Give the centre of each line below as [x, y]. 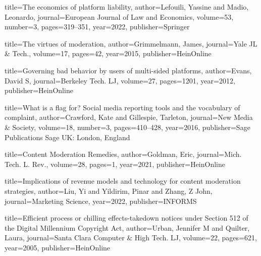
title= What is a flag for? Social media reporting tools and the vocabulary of [122, 107]
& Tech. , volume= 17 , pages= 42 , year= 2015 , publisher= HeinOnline [108, 53]
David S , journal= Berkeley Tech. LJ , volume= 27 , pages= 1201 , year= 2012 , [120, 80]
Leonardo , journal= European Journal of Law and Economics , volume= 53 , [119, 16]
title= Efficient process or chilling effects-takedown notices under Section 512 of [126, 218]
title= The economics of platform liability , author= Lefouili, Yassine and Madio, [127, 7]
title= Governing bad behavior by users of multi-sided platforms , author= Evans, [128, 70]
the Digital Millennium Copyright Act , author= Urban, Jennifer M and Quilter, [127, 227]
